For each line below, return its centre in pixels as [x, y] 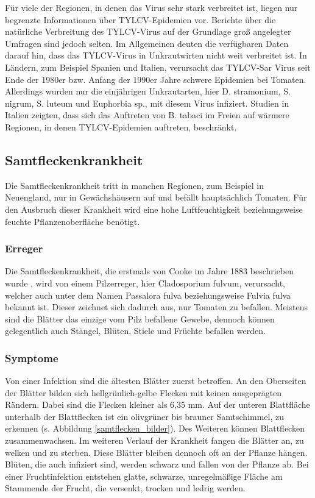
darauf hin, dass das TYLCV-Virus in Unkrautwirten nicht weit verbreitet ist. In [156, 55]
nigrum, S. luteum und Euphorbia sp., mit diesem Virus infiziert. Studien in [147, 103]
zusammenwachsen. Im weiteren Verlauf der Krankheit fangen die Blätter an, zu [154, 440]
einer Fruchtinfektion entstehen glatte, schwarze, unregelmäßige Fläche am [144, 476]
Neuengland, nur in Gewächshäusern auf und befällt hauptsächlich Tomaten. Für [156, 197]
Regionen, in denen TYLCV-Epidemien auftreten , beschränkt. [121, 126]
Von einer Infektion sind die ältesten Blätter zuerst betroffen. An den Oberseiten [156, 381]
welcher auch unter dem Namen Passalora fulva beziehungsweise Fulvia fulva [148, 295]
